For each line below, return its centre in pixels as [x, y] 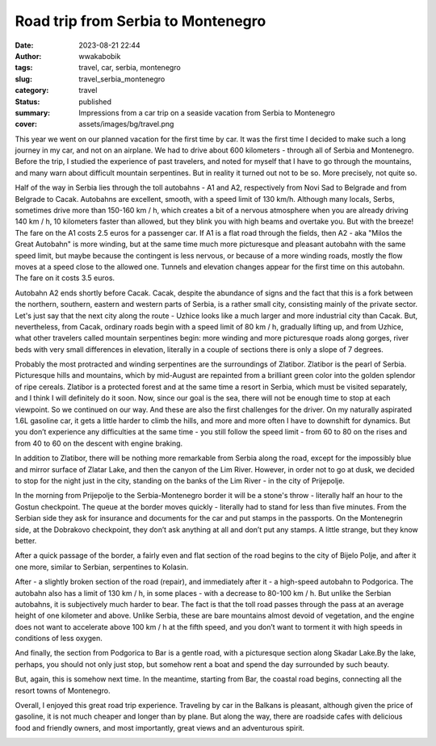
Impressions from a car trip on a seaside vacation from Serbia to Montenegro [207, 112]
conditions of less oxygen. [59, 639]
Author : [28, 56]
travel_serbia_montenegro [122, 79]
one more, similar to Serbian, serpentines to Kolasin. [102, 567]
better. [26, 540]
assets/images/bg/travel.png [126, 124]
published [95, 102]
